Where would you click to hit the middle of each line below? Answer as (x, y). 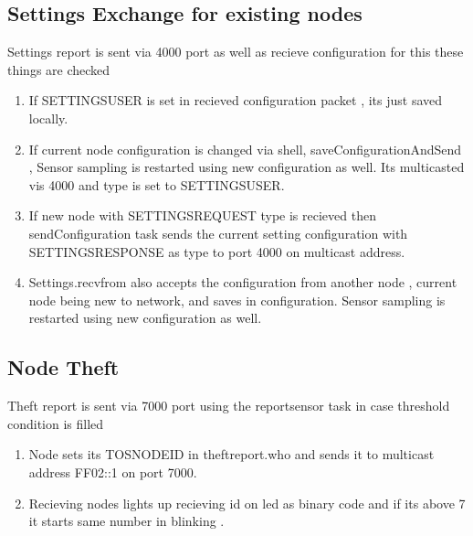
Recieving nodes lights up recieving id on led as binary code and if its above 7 (247, 503)
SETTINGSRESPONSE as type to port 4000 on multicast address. (217, 251)
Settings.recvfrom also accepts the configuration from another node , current (243, 282)
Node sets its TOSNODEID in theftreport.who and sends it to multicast (231, 454)
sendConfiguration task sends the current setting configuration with (218, 233)
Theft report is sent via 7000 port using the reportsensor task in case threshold (229, 406)
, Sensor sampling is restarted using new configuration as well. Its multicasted (247, 167)
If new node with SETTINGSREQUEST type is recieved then (202, 215)
